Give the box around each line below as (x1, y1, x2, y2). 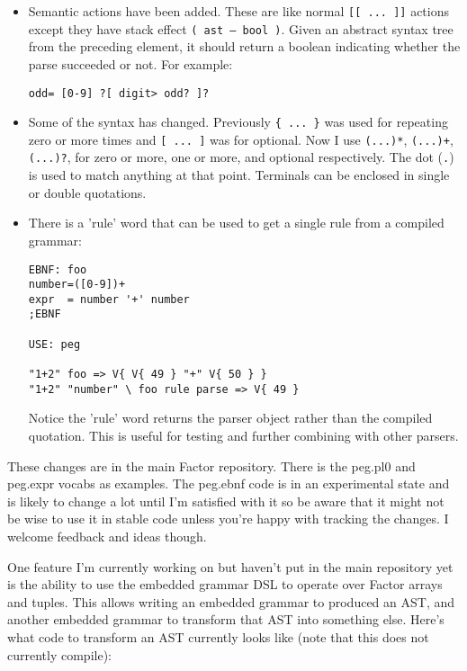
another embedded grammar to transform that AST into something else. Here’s (7, 610, 445, 629)
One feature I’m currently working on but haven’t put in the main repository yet (7, 557, 454, 576)
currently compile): (7, 645, 112, 664)
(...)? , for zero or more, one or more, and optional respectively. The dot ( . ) (28, 148, 454, 166)
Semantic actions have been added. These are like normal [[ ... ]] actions (28, 2, 450, 20)
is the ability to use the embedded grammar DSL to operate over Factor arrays (7, 575, 443, 594)
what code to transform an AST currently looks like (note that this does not (7, 627, 429, 646)
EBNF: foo (28, 263, 87, 276)
